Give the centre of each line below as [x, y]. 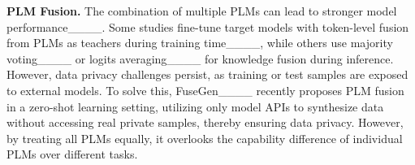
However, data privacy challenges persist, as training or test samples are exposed [207, 74]
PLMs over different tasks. [72, 154]
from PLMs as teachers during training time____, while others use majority [200, 43]
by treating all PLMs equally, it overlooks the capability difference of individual [205, 138]
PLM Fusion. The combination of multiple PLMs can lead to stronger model [202, 11]
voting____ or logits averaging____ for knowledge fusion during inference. [200, 58]
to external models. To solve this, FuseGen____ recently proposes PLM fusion [205, 90]
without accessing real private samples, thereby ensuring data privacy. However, [205, 122]
